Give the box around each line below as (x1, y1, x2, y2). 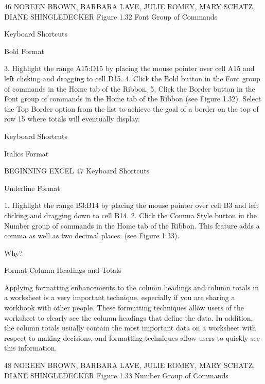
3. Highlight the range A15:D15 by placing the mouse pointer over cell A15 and (4, 63, 255, 74)
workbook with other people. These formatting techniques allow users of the (4, 302, 244, 313)
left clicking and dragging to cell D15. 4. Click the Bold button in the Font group (4, 73, 260, 83)
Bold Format (4, 45, 44, 56)
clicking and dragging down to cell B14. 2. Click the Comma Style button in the (4, 210, 257, 220)
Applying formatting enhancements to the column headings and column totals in (4, 282, 259, 292)
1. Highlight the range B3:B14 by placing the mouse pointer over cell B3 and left (4, 200, 259, 211)
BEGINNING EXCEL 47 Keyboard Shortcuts (4, 165, 150, 176)
